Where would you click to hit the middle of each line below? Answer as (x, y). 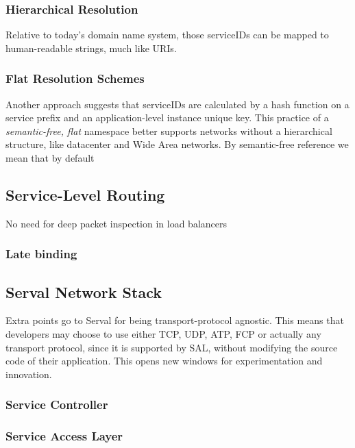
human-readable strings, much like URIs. (91, 48)
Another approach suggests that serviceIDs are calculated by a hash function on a (177, 104)
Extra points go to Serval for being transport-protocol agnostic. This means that (175, 320)
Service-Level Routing (85, 194)
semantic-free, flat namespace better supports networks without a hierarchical (169, 130)
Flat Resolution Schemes (75, 78)
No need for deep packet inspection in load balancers (117, 223)
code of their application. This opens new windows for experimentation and (164, 361)
